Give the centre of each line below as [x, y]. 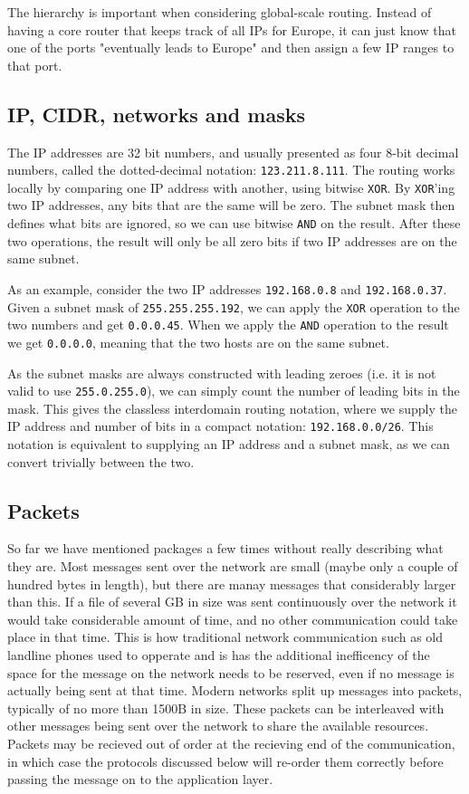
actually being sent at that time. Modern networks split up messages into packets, [235, 690]
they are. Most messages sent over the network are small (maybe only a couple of [233, 566]
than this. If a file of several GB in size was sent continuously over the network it [232, 602]
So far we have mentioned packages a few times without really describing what [225, 548]
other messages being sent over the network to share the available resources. [218, 726]
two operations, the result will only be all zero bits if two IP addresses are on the [232, 240]
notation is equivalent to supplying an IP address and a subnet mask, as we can [229, 444]
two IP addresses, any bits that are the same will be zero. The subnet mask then [231, 205]
